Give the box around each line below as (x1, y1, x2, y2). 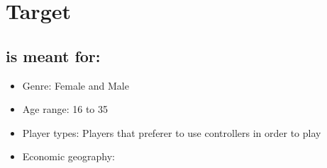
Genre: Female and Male (22, 78, 129, 92)
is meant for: (6, 44, 101, 66)
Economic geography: (22, 149, 115, 164)
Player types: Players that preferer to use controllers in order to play (22, 125, 321, 140)
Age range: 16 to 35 (22, 102, 108, 116)
